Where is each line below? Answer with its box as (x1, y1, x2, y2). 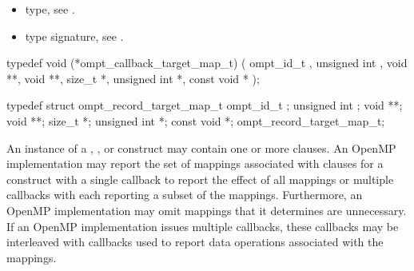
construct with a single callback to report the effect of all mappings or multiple (6, 170, 394, 187)
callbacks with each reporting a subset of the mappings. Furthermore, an (6, 186, 363, 203)
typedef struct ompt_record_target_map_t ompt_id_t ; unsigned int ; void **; (6, 97, 403, 114)
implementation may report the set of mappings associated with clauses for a (6, 155, 384, 172)
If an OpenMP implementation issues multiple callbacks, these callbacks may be (6, 217, 399, 234)
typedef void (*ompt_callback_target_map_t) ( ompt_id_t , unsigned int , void (6, 54, 408, 71)
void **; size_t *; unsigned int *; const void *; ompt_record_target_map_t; (6, 112, 385, 129)
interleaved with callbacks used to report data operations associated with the (6, 233, 384, 250)
